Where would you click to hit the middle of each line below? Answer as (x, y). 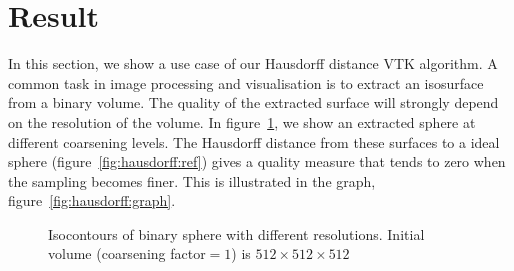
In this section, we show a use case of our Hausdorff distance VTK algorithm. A (253, 63)
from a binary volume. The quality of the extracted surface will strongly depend (253, 102)
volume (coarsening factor (127, 253)
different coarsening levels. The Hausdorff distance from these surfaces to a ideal (254, 141)
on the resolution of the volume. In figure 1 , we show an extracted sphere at (242, 121)
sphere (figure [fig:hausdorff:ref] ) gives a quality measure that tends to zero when (257, 161)
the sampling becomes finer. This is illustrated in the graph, (192, 180)
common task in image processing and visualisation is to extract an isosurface (246, 82)
